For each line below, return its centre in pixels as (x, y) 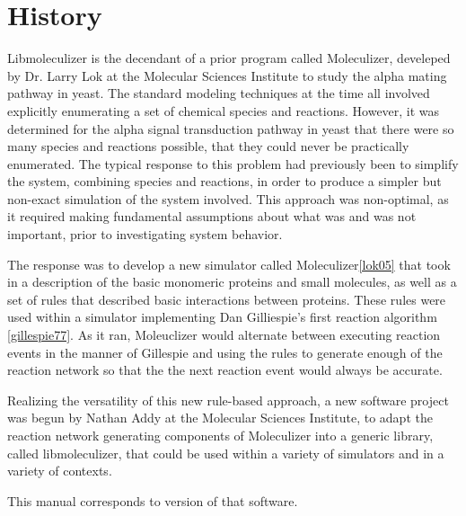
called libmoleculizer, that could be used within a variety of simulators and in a (226, 453)
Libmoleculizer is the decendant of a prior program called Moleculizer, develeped (229, 58)
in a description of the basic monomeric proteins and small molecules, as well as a (232, 282)
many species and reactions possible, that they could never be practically (208, 146)
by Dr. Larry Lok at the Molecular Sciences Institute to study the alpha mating (227, 75)
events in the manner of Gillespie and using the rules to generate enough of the (225, 352)
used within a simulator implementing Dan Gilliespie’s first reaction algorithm (222, 317)
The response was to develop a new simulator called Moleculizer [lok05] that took (229, 264)
